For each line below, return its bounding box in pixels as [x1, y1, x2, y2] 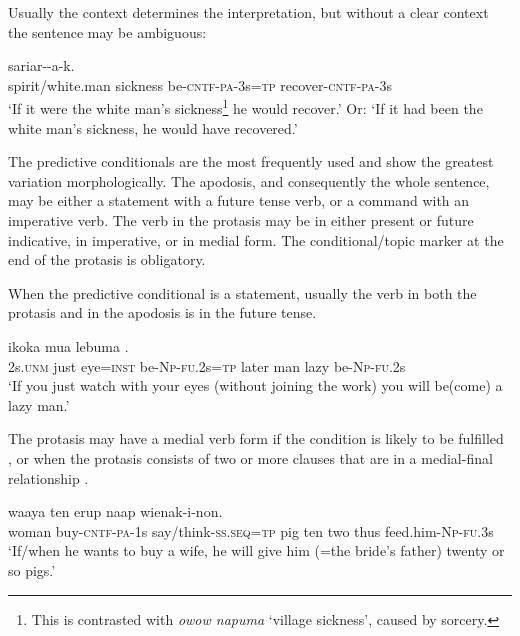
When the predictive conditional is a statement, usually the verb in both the [8, 282, 477, 303]
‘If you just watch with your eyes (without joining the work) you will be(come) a [8, 375, 503, 396]
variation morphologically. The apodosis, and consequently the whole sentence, [8, 170, 490, 191]
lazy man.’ [8, 394, 70, 415]
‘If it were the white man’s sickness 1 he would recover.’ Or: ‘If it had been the [8, 95, 483, 119]
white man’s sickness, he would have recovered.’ [8, 117, 298, 138]
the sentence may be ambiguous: [8, 21, 207, 42]
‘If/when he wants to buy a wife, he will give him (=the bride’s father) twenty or [8, 540, 505, 561]
